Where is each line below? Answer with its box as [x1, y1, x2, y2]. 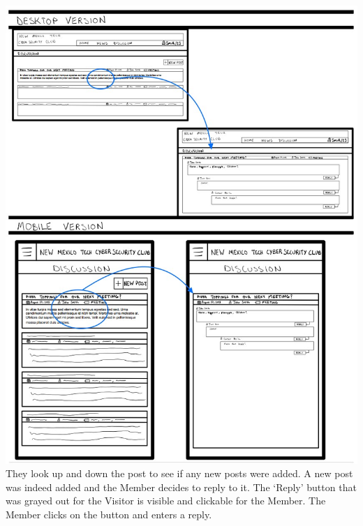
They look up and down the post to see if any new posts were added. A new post [6, 466, 353, 481]
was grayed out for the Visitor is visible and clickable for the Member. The [6, 493, 326, 508]
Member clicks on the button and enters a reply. [6, 506, 212, 521]
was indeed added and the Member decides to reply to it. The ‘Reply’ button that [6, 479, 357, 494]
